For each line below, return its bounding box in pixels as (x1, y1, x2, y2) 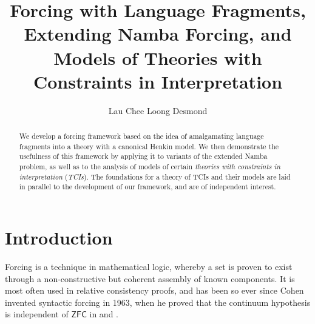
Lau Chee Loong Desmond (108, 104, 208, 116)
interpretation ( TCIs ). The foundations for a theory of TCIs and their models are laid (19, 171, 291, 181)
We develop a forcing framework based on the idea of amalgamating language (19, 131, 264, 141)
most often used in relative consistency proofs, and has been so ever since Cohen (5, 284, 304, 297)
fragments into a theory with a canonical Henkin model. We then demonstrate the (19, 141, 279, 151)
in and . (89, 308, 118, 320)
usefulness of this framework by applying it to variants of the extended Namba (19, 151, 268, 161)
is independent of (5, 308, 69, 320)
